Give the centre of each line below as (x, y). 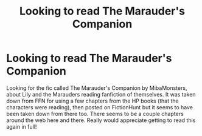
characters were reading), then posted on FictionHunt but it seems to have (100, 107)
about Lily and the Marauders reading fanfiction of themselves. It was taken (101, 94)
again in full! (22, 126)
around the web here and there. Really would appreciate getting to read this (101, 120)
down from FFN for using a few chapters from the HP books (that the (93, 101)
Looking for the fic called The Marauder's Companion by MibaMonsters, (97, 88)
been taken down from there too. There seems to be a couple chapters (95, 114)
